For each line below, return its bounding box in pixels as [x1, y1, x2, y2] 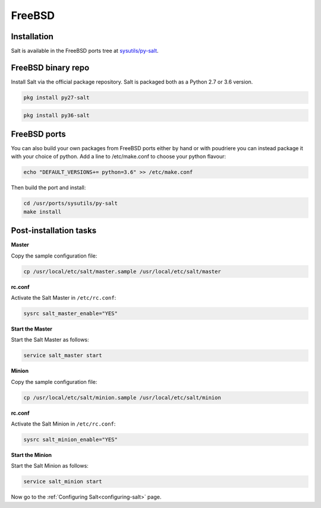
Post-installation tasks [11, 226, 97, 236]
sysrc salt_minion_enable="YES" [23, 436, 118, 443]
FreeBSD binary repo [11, 62, 90, 72]
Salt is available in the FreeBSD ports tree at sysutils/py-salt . [11, 47, 159, 55]
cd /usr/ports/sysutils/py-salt [23, 200, 118, 207]
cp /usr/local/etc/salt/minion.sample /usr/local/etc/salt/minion [23, 394, 221, 401]
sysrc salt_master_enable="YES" [23, 310, 118, 317]
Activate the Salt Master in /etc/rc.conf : [11, 294, 117, 301]
